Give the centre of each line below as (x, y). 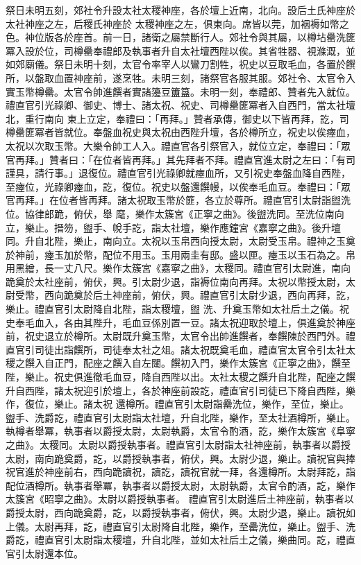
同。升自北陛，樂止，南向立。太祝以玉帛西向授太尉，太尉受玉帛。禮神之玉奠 (180, 241)
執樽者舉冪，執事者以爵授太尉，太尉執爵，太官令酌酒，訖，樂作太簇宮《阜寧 (180, 431)
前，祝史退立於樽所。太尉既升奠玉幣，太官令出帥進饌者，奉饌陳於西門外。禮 (180, 336)
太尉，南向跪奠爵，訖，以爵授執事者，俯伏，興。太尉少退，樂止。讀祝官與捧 (180, 458)
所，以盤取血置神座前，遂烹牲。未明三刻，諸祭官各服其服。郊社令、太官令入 (180, 77)
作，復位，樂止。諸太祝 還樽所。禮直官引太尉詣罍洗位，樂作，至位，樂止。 (177, 404)
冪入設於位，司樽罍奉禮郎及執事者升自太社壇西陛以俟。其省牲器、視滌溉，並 (180, 50)
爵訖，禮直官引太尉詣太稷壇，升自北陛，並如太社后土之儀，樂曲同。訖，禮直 (180, 540)
